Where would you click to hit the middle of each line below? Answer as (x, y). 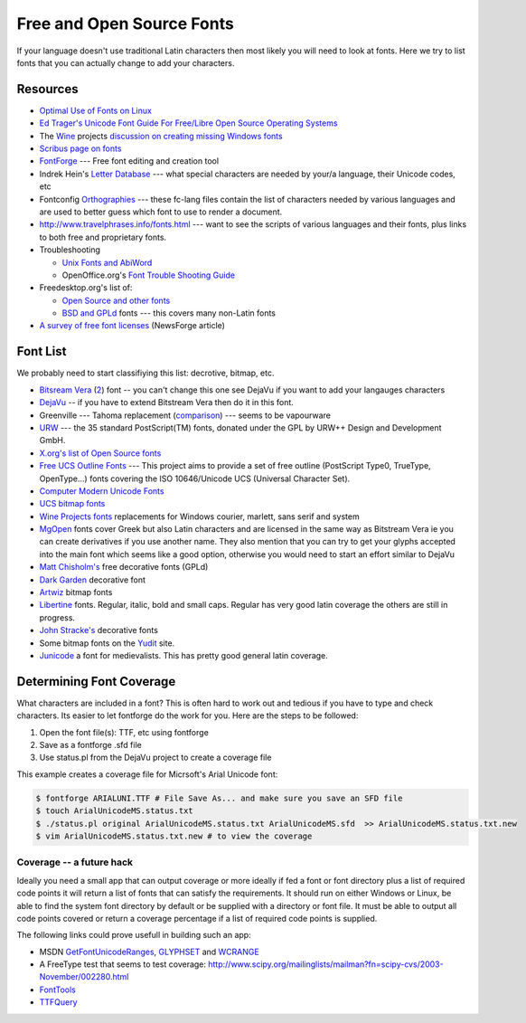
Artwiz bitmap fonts (76, 592)
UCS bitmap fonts (72, 504)
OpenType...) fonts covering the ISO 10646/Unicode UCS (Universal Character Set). (195, 478)
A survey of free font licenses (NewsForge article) (132, 326)
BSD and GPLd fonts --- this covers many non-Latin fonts (169, 313)
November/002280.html (84, 977)
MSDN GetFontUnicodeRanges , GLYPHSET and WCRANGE (149, 952)
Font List (42, 351)
